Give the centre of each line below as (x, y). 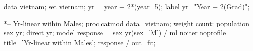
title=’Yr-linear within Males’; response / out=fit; (80, 42)
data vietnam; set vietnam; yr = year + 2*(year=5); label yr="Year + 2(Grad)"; (127, 6)
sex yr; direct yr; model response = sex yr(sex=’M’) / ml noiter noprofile (115, 33)
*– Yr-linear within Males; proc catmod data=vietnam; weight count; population (126, 23)
